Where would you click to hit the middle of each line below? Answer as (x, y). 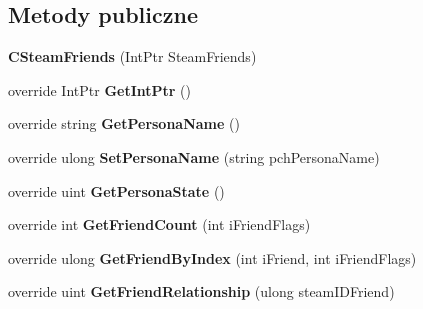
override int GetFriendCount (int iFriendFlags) (159, 224)
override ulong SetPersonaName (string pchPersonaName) (194, 156)
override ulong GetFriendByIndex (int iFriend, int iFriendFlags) (212, 257)
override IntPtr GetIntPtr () (100, 89)
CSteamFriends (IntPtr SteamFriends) (132, 56)
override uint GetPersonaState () (116, 190)
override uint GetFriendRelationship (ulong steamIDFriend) (201, 291)
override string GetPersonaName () (124, 123)
